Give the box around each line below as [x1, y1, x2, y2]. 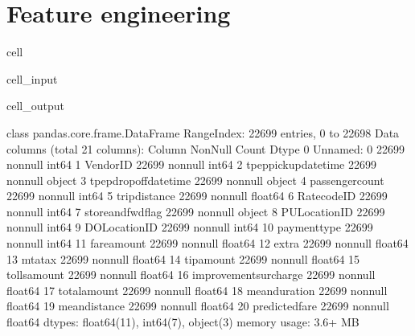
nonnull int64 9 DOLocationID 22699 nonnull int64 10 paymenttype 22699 [6, 219, 373, 236]
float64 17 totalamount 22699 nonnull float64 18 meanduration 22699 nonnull [6, 281, 388, 298]
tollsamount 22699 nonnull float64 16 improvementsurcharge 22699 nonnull [6, 266, 376, 283]
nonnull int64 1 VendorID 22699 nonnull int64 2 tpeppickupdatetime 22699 [6, 156, 376, 173]
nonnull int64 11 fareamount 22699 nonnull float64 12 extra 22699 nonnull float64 [6, 235, 409, 252]
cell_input [6, 70, 58, 87]
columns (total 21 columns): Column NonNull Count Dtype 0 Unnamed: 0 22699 [6, 140, 405, 157]
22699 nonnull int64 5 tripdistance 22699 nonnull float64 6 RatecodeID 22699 [6, 187, 388, 204]
